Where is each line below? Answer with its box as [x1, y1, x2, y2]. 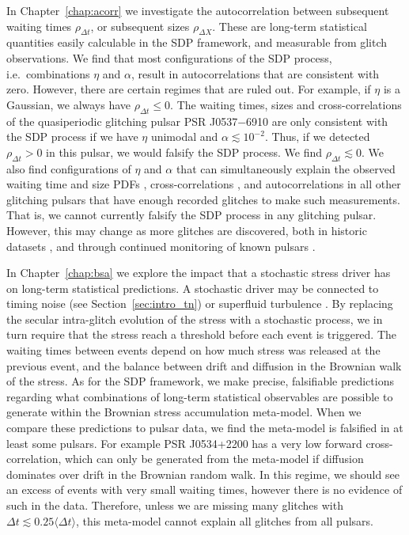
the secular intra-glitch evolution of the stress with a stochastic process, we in [6, 310, 383, 327]
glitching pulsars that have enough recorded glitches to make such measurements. [6, 191, 400, 207]
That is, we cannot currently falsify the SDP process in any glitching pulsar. [6, 207, 377, 223]
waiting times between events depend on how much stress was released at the [6, 342, 381, 359]
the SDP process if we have [6, 128, 138, 145]
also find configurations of [6, 160, 131, 176]
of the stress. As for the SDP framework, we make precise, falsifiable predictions [6, 373, 394, 389]
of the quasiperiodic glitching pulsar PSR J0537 [6, 112, 238, 129]
